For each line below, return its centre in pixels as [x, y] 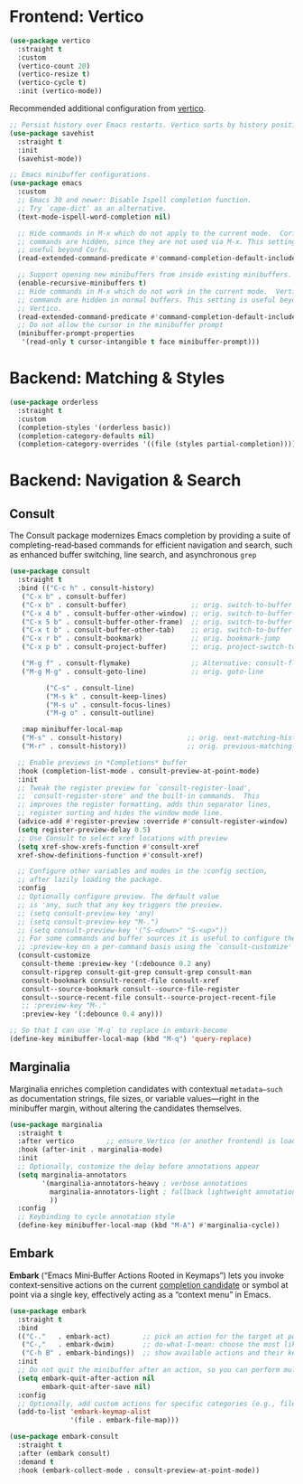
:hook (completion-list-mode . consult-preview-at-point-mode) [138, 771]
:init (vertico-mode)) [60, 91]
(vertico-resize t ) [54, 74]
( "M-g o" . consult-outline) [100, 713]
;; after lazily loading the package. [91, 880]
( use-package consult [50, 571]
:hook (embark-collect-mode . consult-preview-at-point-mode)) [138, 1470]
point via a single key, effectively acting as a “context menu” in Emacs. [140, 1294]
